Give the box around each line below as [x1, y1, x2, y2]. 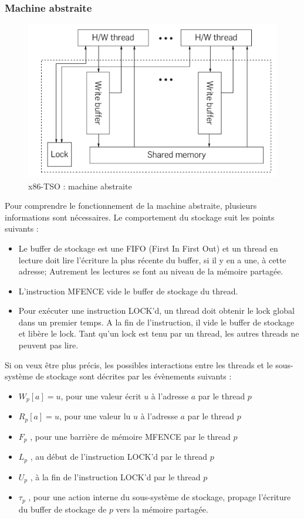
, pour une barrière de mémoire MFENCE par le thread [30, 430, 231, 442]
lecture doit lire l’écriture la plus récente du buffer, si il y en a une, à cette [18, 253, 286, 266]
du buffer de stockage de [18, 503, 107, 515]
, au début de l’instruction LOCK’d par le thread [30, 450, 208, 463]
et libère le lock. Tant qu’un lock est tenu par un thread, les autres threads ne [18, 327, 299, 340]
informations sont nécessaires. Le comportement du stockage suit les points [5, 211, 275, 223]
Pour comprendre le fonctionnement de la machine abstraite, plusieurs [5, 199, 257, 212]
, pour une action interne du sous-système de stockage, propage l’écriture [28, 491, 291, 503]
